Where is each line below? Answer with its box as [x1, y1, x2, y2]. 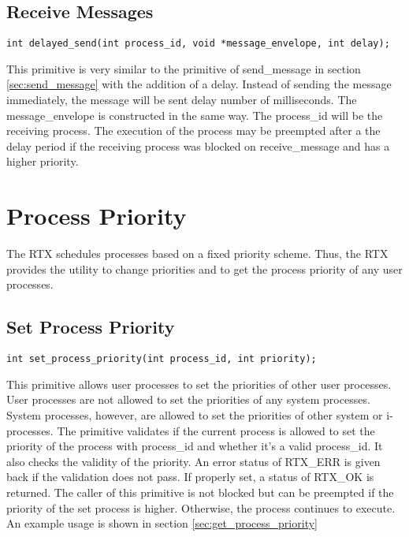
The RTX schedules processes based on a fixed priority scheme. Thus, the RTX [6, 245, 389, 262]
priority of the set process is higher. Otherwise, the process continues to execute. [6, 499, 396, 516]
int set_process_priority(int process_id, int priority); [6, 353, 317, 365]
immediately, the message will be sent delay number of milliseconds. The [6, 91, 357, 108]
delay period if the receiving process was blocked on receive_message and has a [6, 137, 390, 154]
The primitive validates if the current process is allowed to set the [57, 422, 375, 438]
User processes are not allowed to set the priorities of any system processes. [6, 391, 370, 408]
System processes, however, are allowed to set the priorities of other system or [6, 406, 383, 423]
